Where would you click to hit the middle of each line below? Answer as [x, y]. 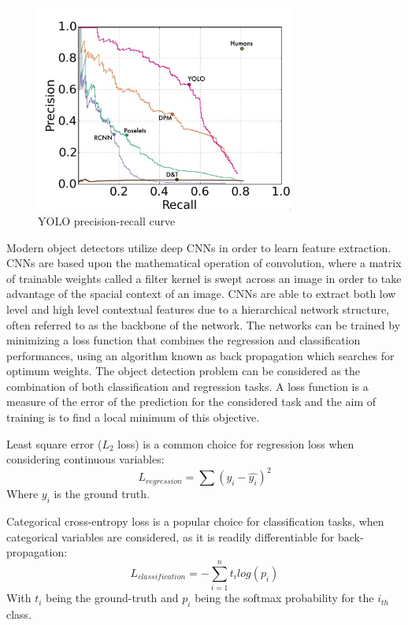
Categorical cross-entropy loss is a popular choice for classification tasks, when [195, 521]
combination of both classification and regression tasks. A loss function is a [187, 386]
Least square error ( [54, 443]
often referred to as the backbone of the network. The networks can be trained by [204, 324]
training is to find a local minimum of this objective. [133, 417]
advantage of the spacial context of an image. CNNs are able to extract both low [201, 294]
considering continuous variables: [85, 459]
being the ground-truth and [112, 598]
